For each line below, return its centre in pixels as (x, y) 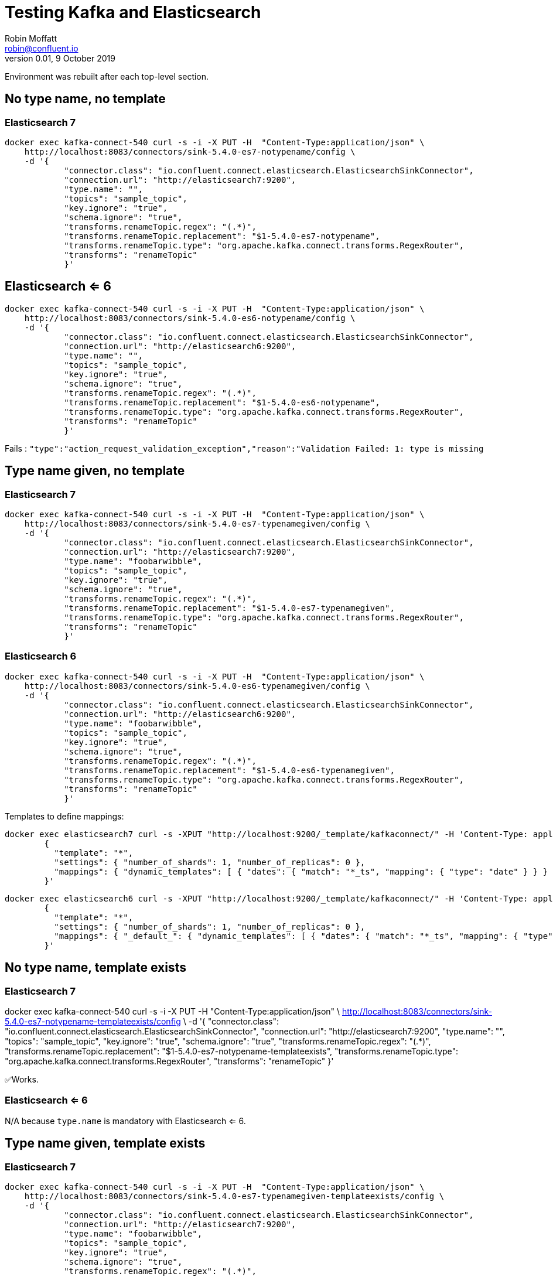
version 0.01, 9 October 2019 (60, 58)
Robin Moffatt (31, 38)
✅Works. (22, 1079)
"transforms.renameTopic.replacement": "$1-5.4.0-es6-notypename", (222, 402)
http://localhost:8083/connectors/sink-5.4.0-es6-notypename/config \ (190, 318)
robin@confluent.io (42, 48)
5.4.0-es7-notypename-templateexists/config (93, 1021)
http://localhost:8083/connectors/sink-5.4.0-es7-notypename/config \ (190, 151)
